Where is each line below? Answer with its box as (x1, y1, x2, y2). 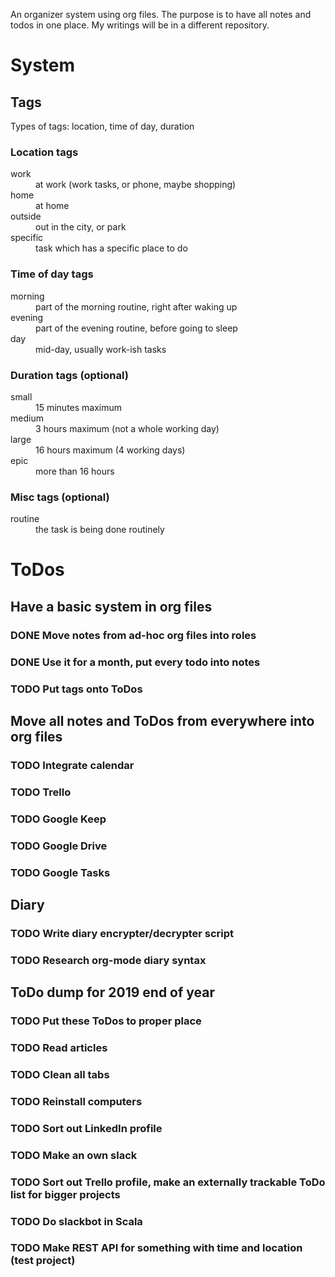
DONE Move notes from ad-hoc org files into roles (10, 628, 257, 642)
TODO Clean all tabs (10, 1067, 110, 1081)
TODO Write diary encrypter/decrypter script (10, 926, 235, 940)
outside (10, 210, 42, 223)
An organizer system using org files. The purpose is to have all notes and (10, 9, 312, 20)
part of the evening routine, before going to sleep (35, 322, 238, 334)
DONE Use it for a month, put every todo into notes (10, 655, 261, 669)
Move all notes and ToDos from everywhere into (10, 712, 315, 729)
